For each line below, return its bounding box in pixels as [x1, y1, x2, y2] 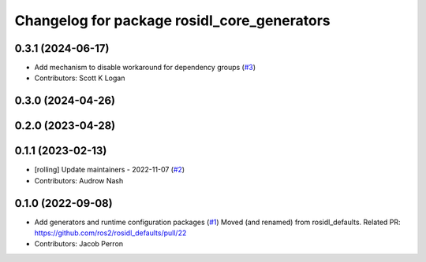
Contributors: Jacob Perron [34, 239, 124, 249]
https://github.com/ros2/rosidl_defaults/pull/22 [34, 228, 187, 238]
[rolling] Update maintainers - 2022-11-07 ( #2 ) [34, 165, 185, 175]
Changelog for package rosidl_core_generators [14, 12, 331, 29]
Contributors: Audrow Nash [34, 175, 124, 185]
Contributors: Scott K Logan [34, 73, 125, 83]
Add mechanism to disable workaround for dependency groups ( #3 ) [34, 63, 256, 72]
